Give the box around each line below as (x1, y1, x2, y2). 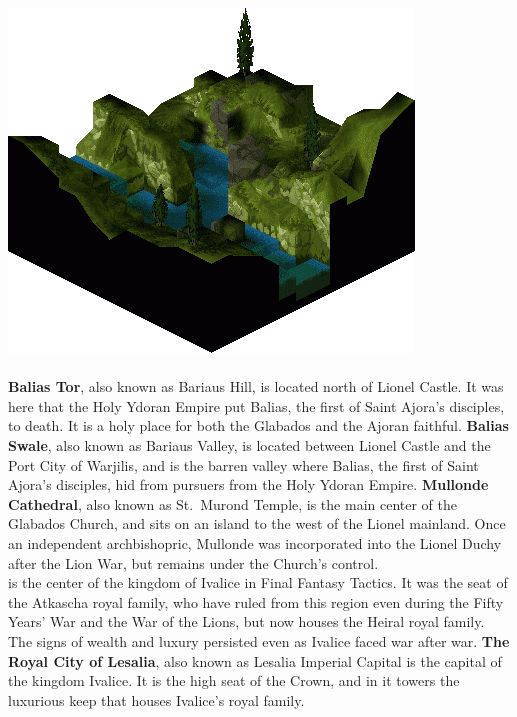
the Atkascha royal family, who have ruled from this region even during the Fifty (8, 591, 504, 612)
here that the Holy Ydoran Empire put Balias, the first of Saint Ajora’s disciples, (8, 395, 505, 416)
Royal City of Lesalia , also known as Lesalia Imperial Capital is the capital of (8, 650, 502, 671)
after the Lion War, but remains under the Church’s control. (8, 552, 379, 573)
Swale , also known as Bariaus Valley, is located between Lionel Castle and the (8, 434, 491, 455)
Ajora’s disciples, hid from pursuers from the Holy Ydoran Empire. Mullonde (8, 474, 489, 495)
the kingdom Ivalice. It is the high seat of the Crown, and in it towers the (8, 670, 460, 691)
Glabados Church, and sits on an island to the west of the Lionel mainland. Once (8, 513, 506, 534)
